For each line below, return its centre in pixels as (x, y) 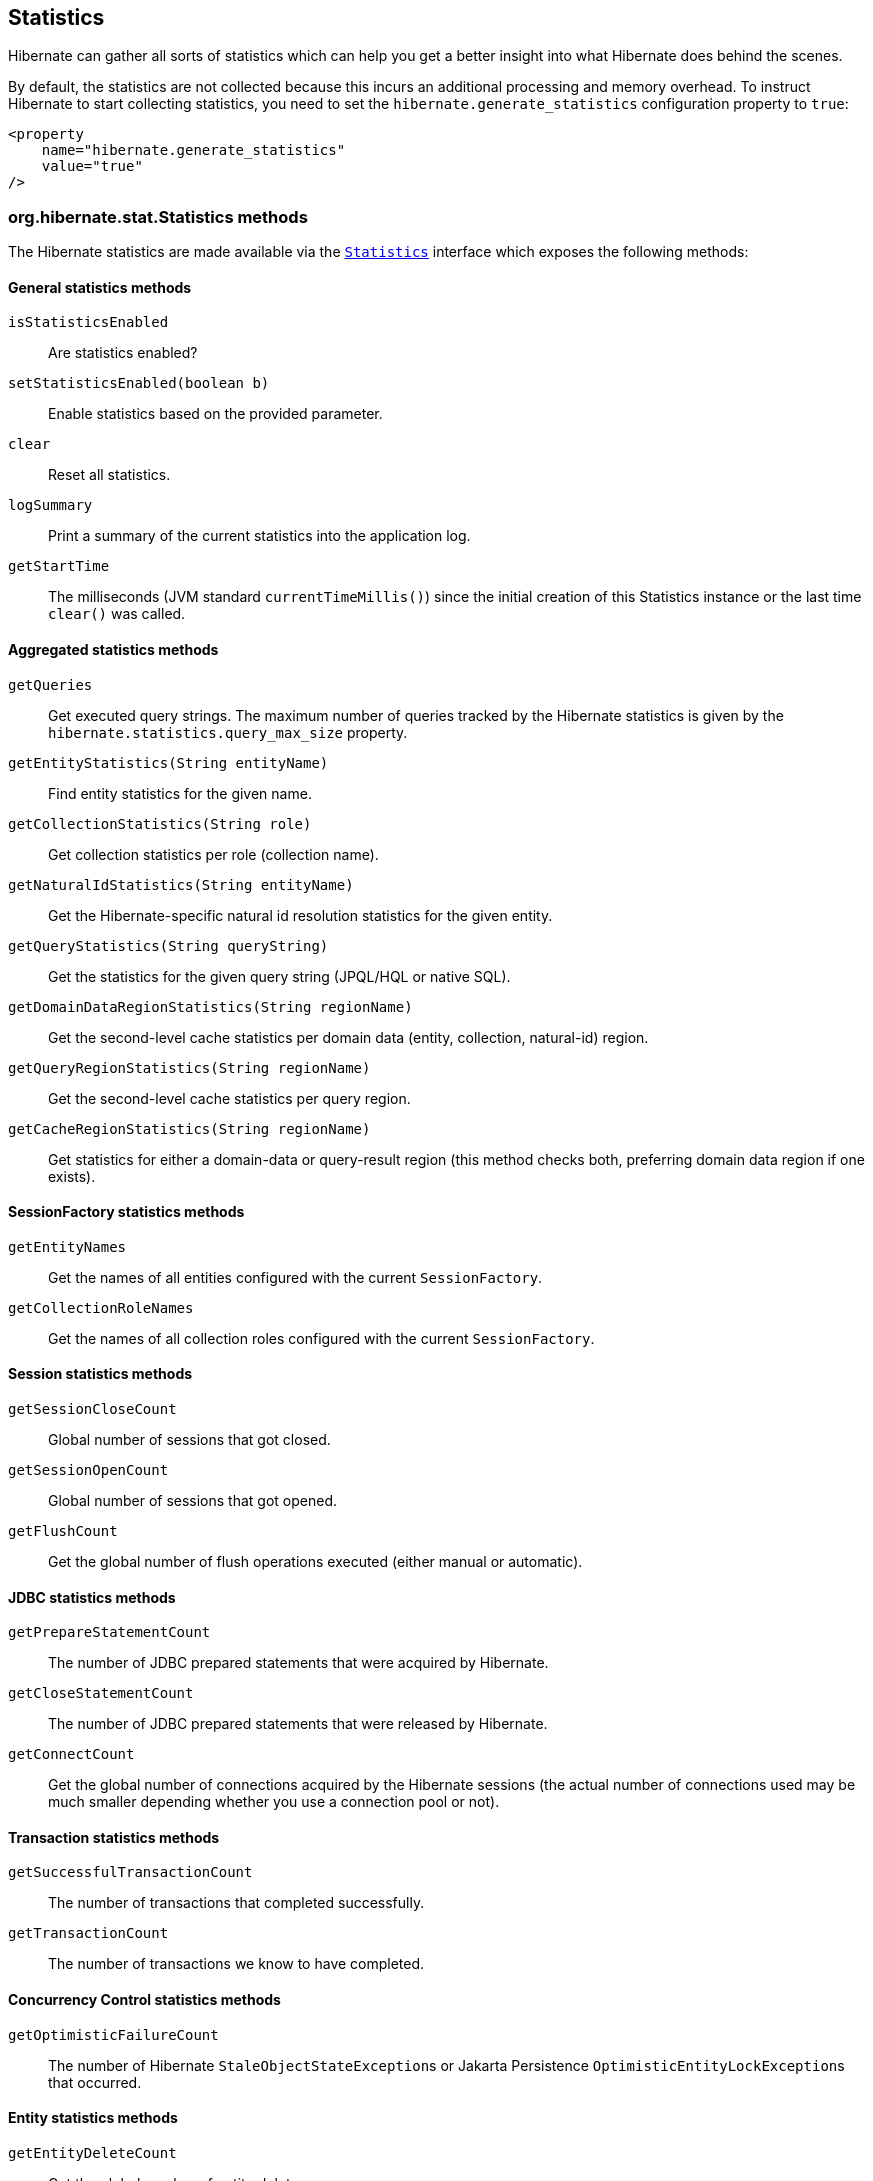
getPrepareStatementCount (109, 1632)
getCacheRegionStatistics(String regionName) (189, 1128)
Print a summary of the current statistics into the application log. (259, 536)
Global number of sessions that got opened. (193, 1501)
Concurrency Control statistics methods (144, 2000)
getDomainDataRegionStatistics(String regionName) (210, 1006)
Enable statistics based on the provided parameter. (215, 414)
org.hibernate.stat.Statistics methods (158, 216)
